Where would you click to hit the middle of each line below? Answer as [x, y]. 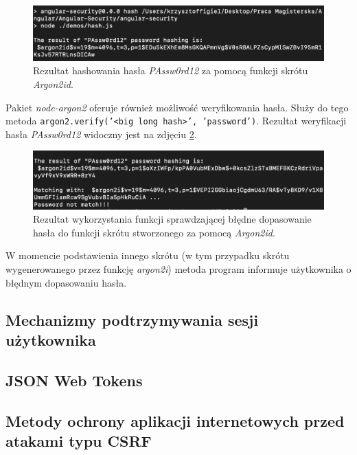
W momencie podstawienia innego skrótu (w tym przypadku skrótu [148, 255]
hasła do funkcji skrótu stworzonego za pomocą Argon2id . [154, 232]
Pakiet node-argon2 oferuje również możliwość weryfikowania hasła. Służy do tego [177, 107]
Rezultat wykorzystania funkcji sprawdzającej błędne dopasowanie [172, 219]
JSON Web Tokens [74, 380]
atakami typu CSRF [79, 440]
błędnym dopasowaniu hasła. [66, 282]
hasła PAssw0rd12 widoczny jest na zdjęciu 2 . [101, 134]
